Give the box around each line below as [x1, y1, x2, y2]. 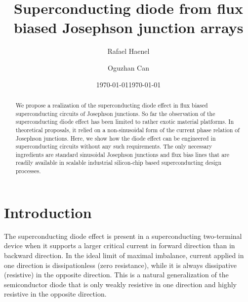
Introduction [4, 202, 92, 222]
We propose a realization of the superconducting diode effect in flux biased [15, 101, 208, 109]
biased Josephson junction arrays [13, 17, 244, 38]
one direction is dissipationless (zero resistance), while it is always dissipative [4, 260, 237, 270]
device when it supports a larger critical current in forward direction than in [4, 240, 235, 251]
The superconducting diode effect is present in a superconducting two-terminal [4, 230, 242, 241]
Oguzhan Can [107, 62, 149, 73]
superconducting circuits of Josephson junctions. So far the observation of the [15, 109, 215, 117]
